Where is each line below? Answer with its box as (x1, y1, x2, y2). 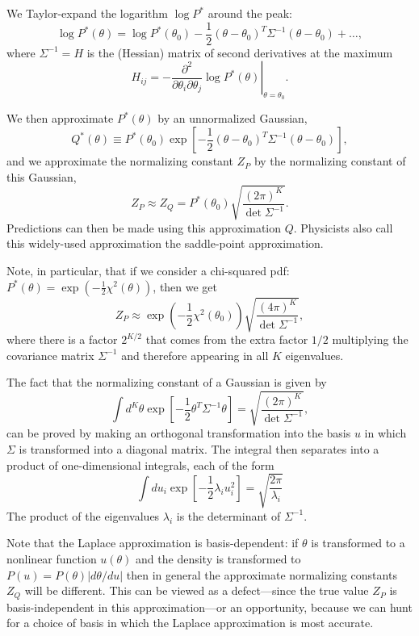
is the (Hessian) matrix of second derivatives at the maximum (86, 44, 393, 61)
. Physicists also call (293, 219, 393, 236)
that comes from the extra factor (145, 331, 308, 348)
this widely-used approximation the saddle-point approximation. (6, 235, 324, 252)
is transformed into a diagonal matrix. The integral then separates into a (19, 441, 379, 458)
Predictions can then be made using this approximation (6, 219, 282, 236)
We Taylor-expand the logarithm (6, 5, 168, 21)
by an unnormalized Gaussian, (157, 110, 308, 127)
